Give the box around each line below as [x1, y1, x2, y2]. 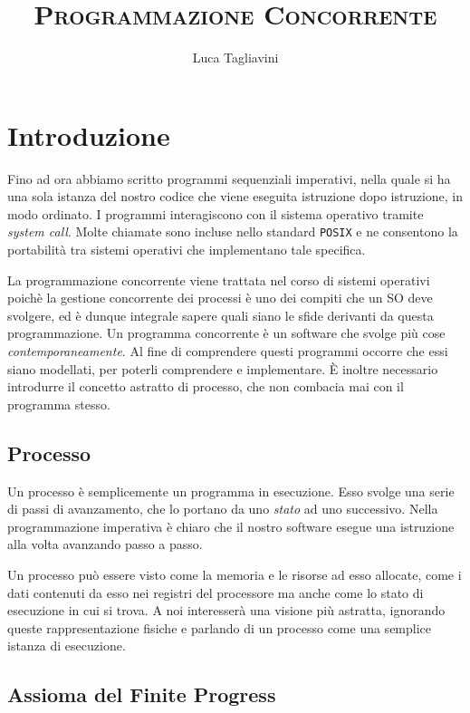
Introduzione [7, 116, 170, 153]
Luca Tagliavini [192, 48, 279, 67]
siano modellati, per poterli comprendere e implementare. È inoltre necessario [7, 359, 438, 378]
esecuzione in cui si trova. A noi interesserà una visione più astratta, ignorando [7, 601, 446, 620]
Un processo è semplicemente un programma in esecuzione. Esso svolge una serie [7, 481, 455, 500]
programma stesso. [7, 394, 110, 413]
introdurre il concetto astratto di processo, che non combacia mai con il [7, 377, 404, 396]
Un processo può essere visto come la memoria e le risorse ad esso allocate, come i [7, 565, 462, 584]
